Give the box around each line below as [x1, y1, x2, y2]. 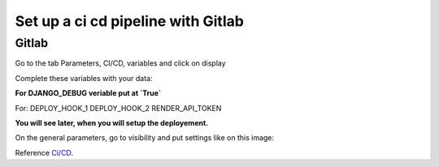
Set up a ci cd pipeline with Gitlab [15, 12, 244, 30]
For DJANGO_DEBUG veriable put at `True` [15, 88, 162, 98]
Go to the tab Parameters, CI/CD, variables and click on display [15, 58, 227, 68]
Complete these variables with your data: [15, 73, 153, 83]
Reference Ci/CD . [15, 148, 73, 157]
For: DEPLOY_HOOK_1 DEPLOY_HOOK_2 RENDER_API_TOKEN [15, 103, 222, 113]
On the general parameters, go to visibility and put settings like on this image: [15, 133, 275, 143]
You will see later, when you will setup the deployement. [15, 118, 209, 127]
